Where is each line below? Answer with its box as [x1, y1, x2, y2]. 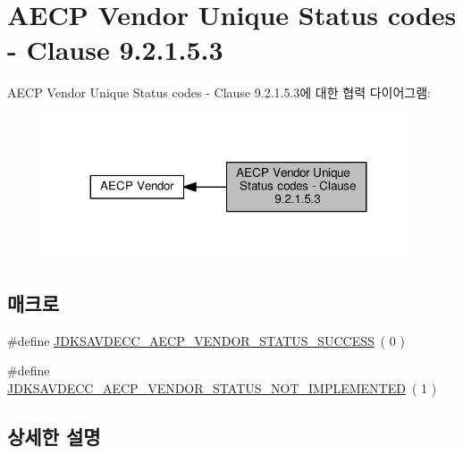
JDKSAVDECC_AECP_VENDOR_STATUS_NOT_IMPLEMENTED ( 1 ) [7, 379, 437, 398]
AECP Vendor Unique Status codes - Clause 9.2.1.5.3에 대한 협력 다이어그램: [7, 83, 432, 102]
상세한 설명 [7, 423, 101, 450]
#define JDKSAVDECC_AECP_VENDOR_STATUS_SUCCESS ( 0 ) [7, 331, 405, 349]
